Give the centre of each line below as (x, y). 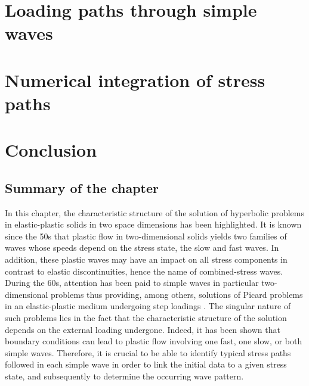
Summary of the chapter (82, 187)
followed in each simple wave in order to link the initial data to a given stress (146, 364)
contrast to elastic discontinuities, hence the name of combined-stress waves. (144, 271)
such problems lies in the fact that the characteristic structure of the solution (146, 318)
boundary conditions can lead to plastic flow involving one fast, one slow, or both (154, 341)
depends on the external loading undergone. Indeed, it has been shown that (143, 329)
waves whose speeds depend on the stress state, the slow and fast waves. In (142, 248)
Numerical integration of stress (135, 80)
